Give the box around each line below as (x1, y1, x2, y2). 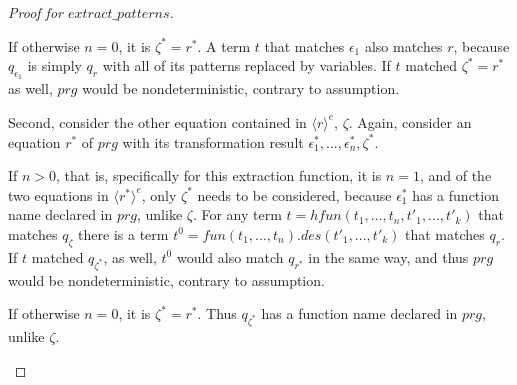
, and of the (419, 165, 492, 186)
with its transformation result (122, 131, 304, 152)
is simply (27, 55, 82, 76)
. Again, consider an (348, 111, 472, 132)
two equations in (8, 184, 109, 205)
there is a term (78, 223, 169, 244)
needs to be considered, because (197, 184, 392, 205)
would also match (176, 246, 284, 267)
